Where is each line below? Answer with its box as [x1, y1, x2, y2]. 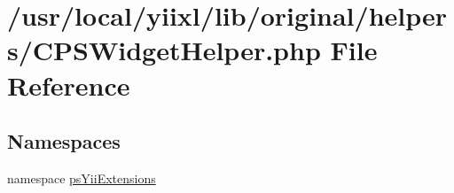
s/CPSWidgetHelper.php [7, 32, 321, 68]
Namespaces [7, 127, 121, 155]
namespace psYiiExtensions [7, 168, 156, 187]
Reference [7, 66, 130, 103]
